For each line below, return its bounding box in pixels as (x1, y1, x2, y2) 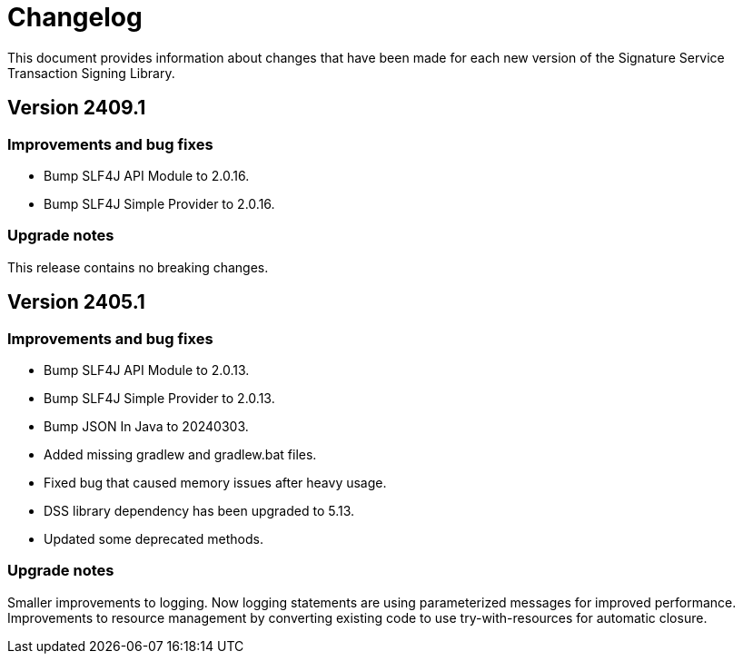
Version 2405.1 (7, 291, 145, 314)
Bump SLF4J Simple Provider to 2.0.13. (44, 390, 275, 406)
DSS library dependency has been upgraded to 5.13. (44, 502, 355, 518)
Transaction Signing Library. (7, 64, 175, 81)
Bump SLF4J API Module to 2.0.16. (44, 167, 250, 183)
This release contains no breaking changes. (7, 259, 269, 275)
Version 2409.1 (7, 96, 146, 120)
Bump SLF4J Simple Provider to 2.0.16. (44, 195, 275, 212)
